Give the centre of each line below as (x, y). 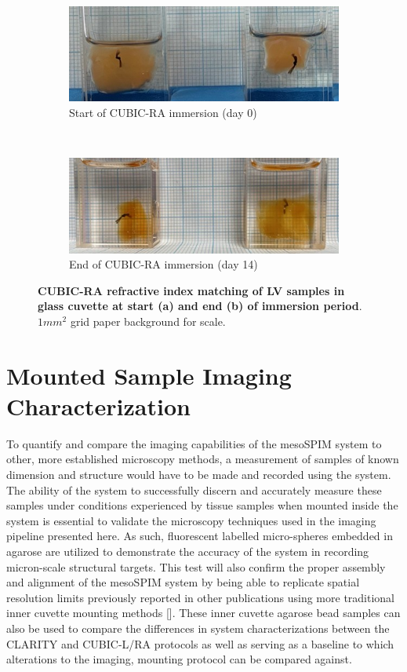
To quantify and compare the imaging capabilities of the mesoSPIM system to (194, 443)
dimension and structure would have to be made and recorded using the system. (199, 474)
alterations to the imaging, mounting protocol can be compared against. (179, 659)
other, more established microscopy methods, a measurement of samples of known (203, 459)
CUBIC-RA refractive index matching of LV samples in (191, 290)
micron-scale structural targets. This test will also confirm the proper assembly (196, 566)
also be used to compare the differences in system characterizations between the (198, 628)
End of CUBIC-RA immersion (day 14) (164, 264)
